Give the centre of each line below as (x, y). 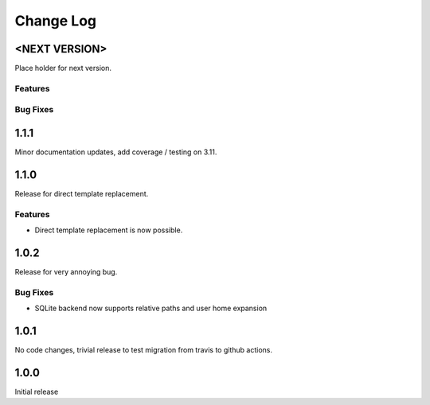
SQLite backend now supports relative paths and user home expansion (151, 308)
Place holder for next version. (63, 68)
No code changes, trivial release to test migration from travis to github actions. (143, 350)
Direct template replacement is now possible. (109, 230)
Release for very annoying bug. (66, 272)
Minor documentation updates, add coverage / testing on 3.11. (116, 152)
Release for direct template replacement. (82, 194)
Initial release (37, 391)
